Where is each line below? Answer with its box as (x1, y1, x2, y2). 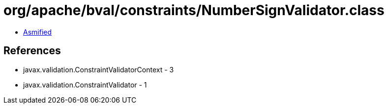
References (3, 44, 61, 57)
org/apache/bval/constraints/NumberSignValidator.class (3, 2, 385, 19)
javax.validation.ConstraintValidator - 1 (23, 80, 147, 89)
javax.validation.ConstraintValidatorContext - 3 (23, 65, 174, 74)
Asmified (23, 27, 52, 36)
